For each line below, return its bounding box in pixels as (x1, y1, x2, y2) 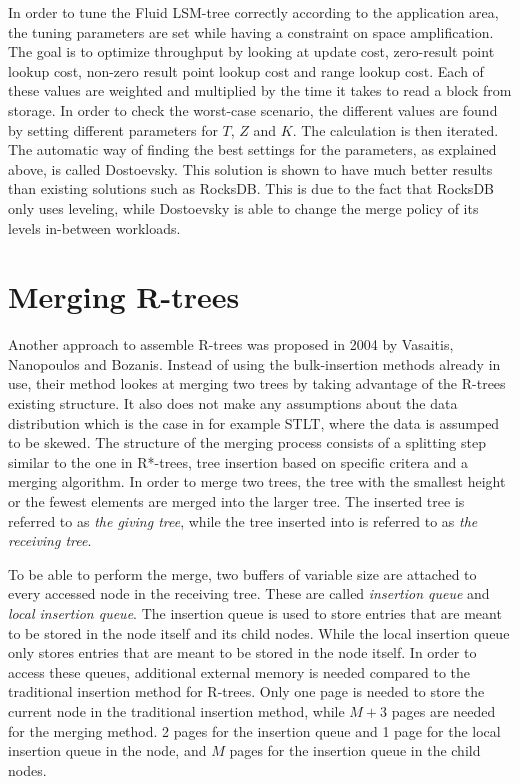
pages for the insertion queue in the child (229, 740, 481, 761)
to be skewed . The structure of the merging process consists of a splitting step (8, 432, 486, 453)
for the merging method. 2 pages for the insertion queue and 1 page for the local (8, 720, 501, 741)
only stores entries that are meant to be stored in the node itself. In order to (8, 642, 477, 663)
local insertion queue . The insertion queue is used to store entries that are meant (8, 602, 502, 623)
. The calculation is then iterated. (292, 119, 499, 140)
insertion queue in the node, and (8, 740, 207, 761)
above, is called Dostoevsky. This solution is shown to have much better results (8, 158, 493, 179)
